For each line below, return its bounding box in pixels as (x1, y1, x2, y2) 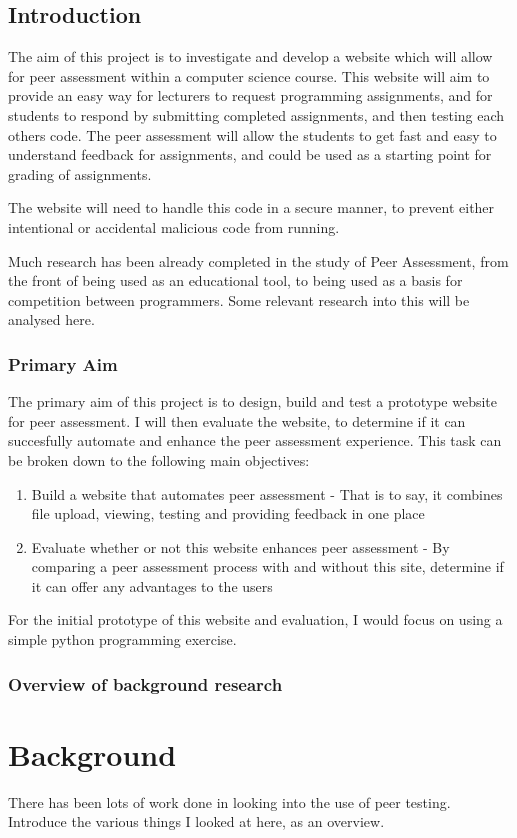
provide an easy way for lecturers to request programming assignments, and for (8, 85, 493, 106)
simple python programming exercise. (8, 629, 237, 650)
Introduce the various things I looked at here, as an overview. (8, 811, 385, 832)
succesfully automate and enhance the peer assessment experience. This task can (8, 430, 502, 451)
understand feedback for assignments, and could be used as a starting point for (8, 144, 492, 165)
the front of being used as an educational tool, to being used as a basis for (8, 270, 463, 291)
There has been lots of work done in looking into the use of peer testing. (8, 791, 451, 812)
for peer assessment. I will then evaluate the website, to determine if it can (8, 410, 466, 431)
